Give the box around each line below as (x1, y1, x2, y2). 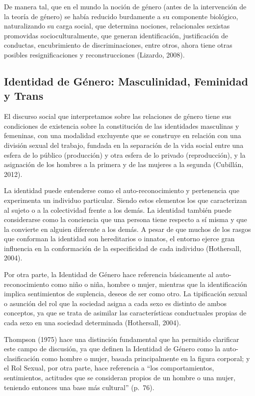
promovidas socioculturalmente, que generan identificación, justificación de (4, 30, 228, 40)
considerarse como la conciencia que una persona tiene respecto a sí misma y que (4, 214, 247, 225)
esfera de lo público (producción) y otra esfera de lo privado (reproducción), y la (4, 149, 246, 160)
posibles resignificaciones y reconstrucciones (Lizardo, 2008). (4, 49, 185, 59)
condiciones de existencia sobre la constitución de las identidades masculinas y (4, 120, 239, 131)
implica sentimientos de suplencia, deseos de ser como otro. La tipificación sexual (4, 288, 247, 299)
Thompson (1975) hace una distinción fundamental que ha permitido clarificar (4, 334, 239, 344)
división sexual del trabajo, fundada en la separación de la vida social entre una (4, 140, 244, 150)
